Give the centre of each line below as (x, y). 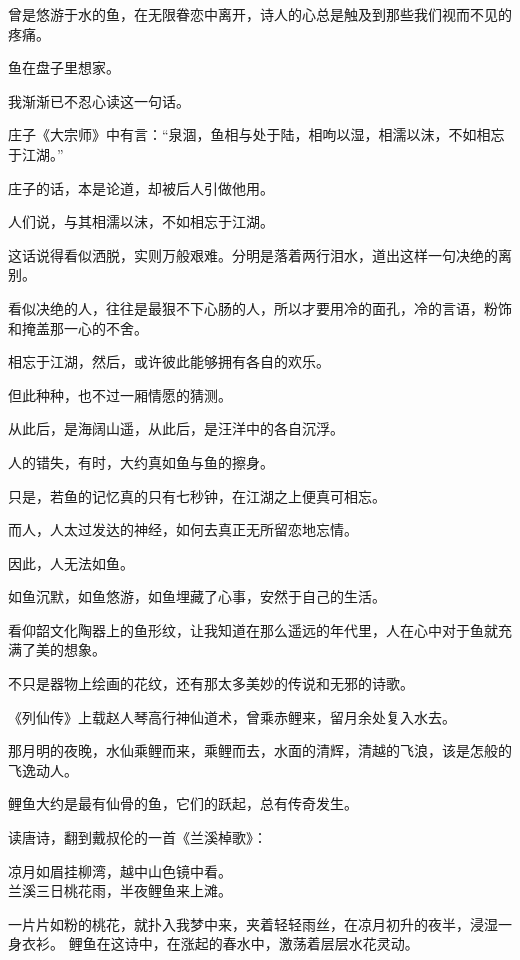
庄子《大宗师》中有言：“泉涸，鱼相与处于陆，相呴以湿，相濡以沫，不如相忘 (256, 134)
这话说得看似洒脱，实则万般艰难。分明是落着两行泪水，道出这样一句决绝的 (253, 254)
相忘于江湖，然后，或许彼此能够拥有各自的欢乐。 (169, 361)
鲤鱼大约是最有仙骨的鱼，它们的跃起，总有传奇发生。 (183, 803)
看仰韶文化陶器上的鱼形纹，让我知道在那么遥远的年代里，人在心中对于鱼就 (253, 629)
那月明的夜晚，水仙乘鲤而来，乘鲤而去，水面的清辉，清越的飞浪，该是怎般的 (260, 750)
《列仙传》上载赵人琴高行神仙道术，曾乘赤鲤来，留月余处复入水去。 (232, 716)
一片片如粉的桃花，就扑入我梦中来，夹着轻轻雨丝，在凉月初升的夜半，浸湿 (253, 923)
